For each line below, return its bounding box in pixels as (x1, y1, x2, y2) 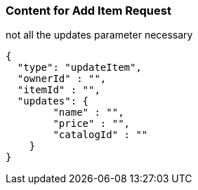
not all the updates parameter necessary (6, 29, 193, 41)
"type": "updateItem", (17, 62, 142, 74)
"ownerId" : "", (17, 73, 107, 85)
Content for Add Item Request (6, 4, 171, 18)
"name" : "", (53, 107, 124, 118)
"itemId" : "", (17, 84, 100, 96)
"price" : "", (53, 118, 131, 130)
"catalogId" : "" (53, 129, 148, 141)
